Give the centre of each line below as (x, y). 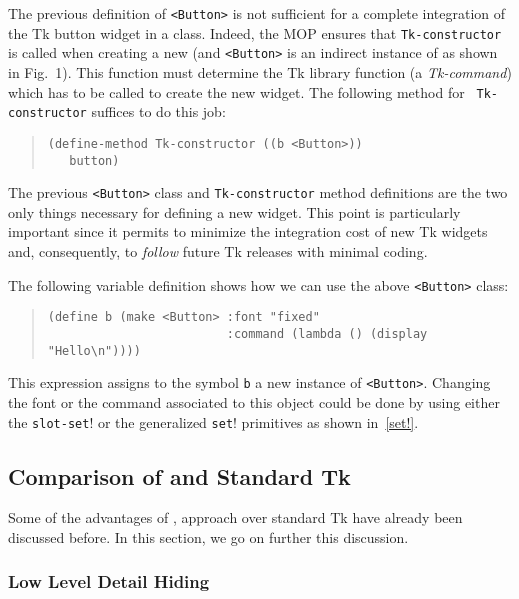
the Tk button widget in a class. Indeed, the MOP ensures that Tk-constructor (255, 32)
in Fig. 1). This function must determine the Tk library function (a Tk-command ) (260, 71)
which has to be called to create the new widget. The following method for (236, 91)
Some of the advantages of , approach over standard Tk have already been (235, 517)
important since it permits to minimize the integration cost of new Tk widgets (248, 231)
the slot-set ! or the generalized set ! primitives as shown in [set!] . (213, 421)
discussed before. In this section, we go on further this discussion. (208, 536)
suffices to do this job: (158, 111)
